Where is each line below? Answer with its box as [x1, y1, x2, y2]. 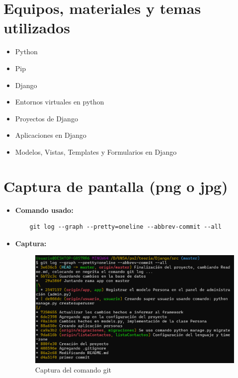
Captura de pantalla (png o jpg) [3, 176, 228, 196]
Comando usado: [15, 204, 74, 215]
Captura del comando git [35, 365, 112, 375]
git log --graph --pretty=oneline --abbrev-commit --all [29, 223, 222, 231]
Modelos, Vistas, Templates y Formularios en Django [15, 146, 177, 157]
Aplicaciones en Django [15, 130, 86, 140]
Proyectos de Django [15, 113, 78, 123]
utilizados [3, 17, 70, 38]
